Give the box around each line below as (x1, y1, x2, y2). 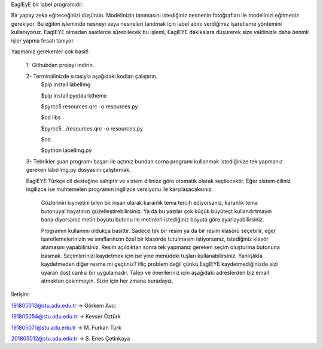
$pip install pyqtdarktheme (41, 92, 107, 99)
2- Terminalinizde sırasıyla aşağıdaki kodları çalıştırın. (26, 72, 158, 80)
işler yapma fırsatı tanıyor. (11, 37, 75, 44)
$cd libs (41, 114, 61, 121)
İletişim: (11, 291, 31, 298)
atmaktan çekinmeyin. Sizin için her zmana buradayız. (41, 277, 173, 284)
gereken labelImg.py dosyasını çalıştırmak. (26, 166, 131, 174)
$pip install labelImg (41, 81, 91, 88)
